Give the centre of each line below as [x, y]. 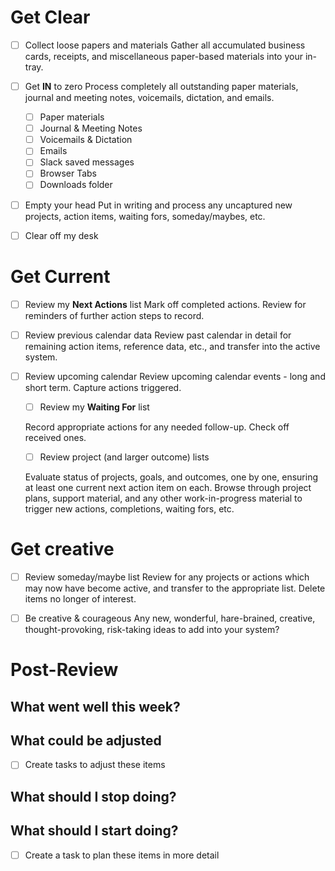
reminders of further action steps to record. [114, 315]
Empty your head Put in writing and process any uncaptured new [158, 205]
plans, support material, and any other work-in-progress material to [163, 498]
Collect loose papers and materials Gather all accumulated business [165, 45]
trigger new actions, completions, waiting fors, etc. [129, 508]
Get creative [62, 549]
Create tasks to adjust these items [95, 765]
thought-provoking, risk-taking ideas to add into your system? [152, 629]
